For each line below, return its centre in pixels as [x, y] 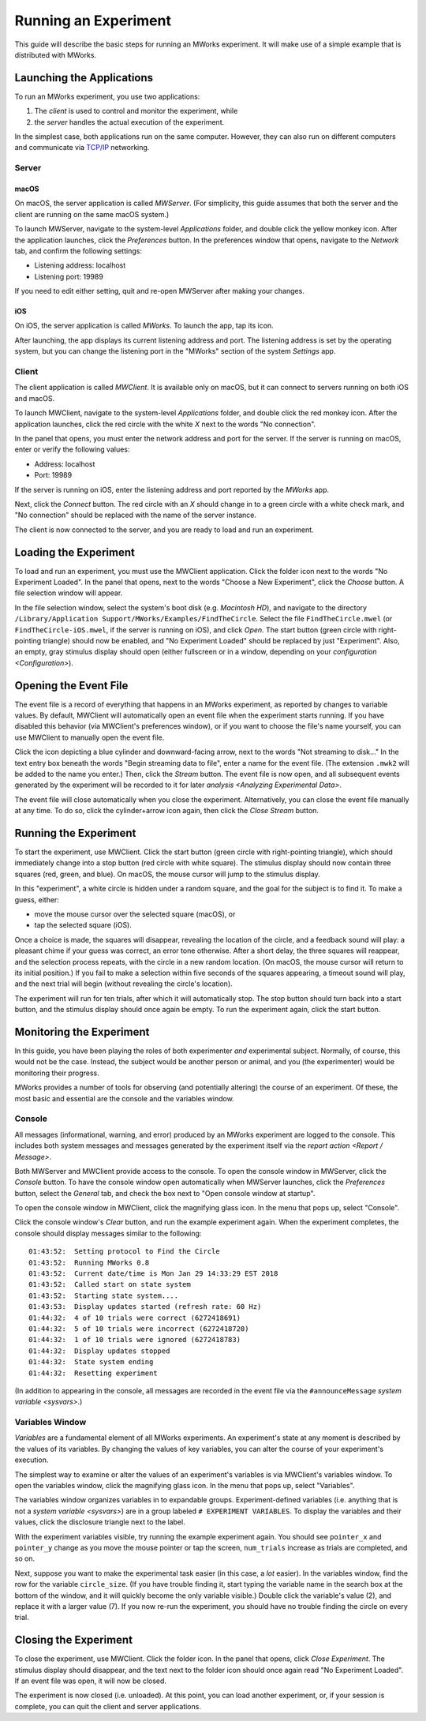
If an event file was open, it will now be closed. [91, 1681]
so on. [25, 1558]
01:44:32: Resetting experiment [93, 1373]
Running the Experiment [75, 833]
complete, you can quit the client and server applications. [108, 1706]
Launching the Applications [84, 78]
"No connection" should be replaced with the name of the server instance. [135, 515]
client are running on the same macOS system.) [92, 214]
